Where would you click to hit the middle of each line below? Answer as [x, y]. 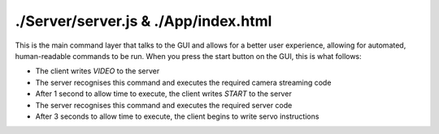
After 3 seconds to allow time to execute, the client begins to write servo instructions [177, 116]
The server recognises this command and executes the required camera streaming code [183, 82]
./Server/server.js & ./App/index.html [143, 21]
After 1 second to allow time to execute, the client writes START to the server [163, 94]
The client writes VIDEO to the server [98, 71]
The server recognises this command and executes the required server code [164, 105]
